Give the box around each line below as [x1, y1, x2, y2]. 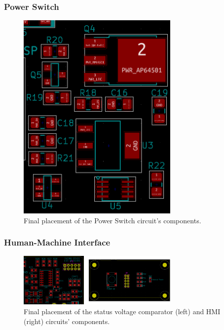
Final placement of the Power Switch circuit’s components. [24, 215, 201, 225]
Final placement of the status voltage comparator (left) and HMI [24, 306, 221, 316]
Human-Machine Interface [4, 236, 111, 248]
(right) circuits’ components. [24, 316, 110, 326]
